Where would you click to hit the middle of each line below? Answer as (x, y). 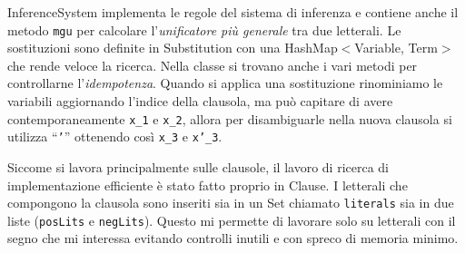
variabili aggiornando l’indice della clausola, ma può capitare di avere (200, 101)
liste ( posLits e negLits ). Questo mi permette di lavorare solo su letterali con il (232, 220)
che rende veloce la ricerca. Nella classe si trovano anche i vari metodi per (213, 65)
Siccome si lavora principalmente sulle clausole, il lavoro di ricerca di (198, 166)
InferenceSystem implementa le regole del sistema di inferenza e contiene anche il (233, 12)
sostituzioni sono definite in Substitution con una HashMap (173, 48)
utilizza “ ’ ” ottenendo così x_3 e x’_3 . (115, 136)
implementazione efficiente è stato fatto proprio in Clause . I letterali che (208, 185)
